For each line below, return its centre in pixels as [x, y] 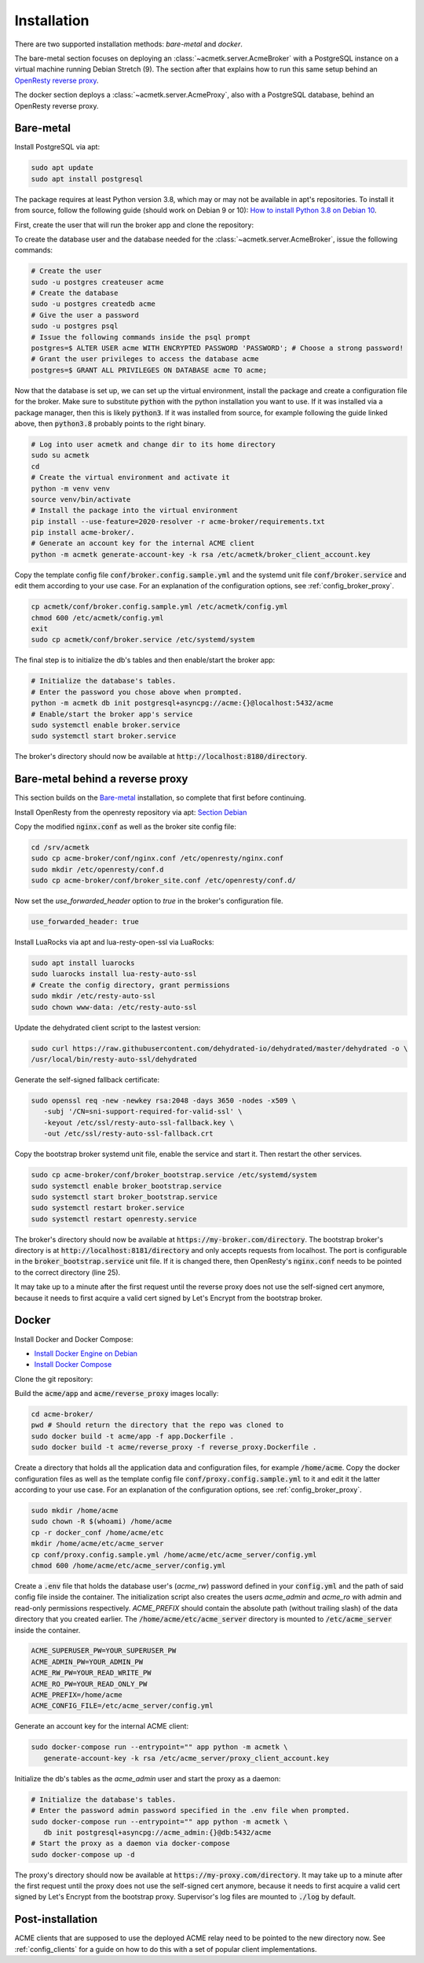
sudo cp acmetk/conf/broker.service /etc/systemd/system [143, 640]
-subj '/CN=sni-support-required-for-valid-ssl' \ [143, 1112]
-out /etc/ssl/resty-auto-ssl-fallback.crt [128, 1134]
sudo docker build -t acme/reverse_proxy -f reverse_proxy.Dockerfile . [174, 1447]
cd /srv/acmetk [60, 847]
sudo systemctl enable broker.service [106, 725]
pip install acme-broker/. [83, 532]
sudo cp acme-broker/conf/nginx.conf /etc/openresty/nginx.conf [157, 858]
